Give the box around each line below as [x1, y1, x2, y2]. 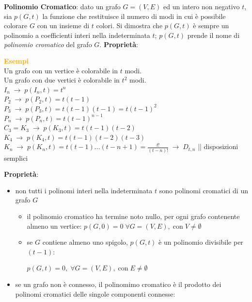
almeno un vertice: [27, 220, 82, 231]
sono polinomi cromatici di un [159, 185, 248, 195]
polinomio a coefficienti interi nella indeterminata [4, 30, 150, 40]
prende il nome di [187, 30, 240, 40]
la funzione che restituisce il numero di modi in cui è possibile [42, 11, 226, 21]
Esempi [4, 55, 29, 66]
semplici [4, 152, 28, 163]
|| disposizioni [198, 141, 238, 151]
